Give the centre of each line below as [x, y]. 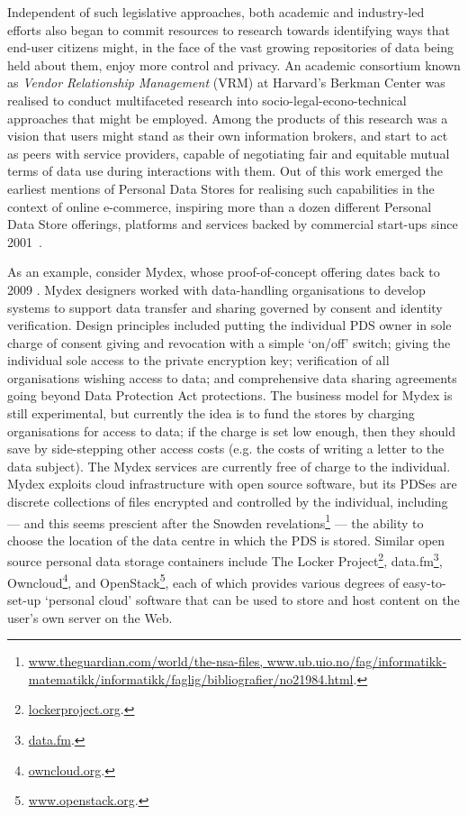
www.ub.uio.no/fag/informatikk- [357, 661]
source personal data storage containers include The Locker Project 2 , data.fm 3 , [225, 560]
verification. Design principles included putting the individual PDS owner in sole [229, 325]
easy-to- [424, 582]
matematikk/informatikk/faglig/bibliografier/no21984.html [191, 678]
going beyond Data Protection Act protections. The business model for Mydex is [230, 395]
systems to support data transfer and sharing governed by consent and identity [225, 307]
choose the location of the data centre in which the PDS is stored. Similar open [226, 540]
